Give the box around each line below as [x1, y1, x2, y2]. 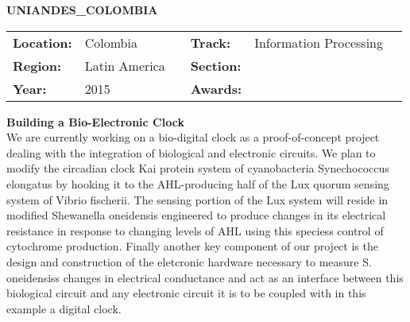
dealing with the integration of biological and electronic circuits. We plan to [6, 144, 376, 161]
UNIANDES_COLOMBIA [6, 2, 158, 17]
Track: [190, 33, 231, 52]
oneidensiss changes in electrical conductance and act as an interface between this [6, 269, 404, 285]
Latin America [84, 56, 165, 75]
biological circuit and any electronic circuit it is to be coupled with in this [6, 285, 366, 301]
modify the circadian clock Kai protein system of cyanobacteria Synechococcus [6, 160, 389, 177]
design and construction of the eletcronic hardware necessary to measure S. [6, 253, 372, 270]
